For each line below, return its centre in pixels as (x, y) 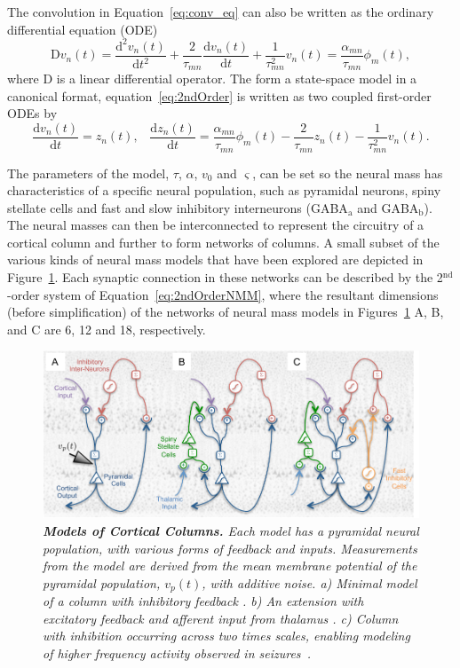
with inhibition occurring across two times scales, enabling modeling (226, 636)
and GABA (388, 207)
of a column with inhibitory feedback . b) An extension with (203, 601)
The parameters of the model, (88, 173)
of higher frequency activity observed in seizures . (177, 652)
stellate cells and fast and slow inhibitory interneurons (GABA (178, 207)
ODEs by (32, 113)
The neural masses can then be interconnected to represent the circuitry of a (216, 225)
